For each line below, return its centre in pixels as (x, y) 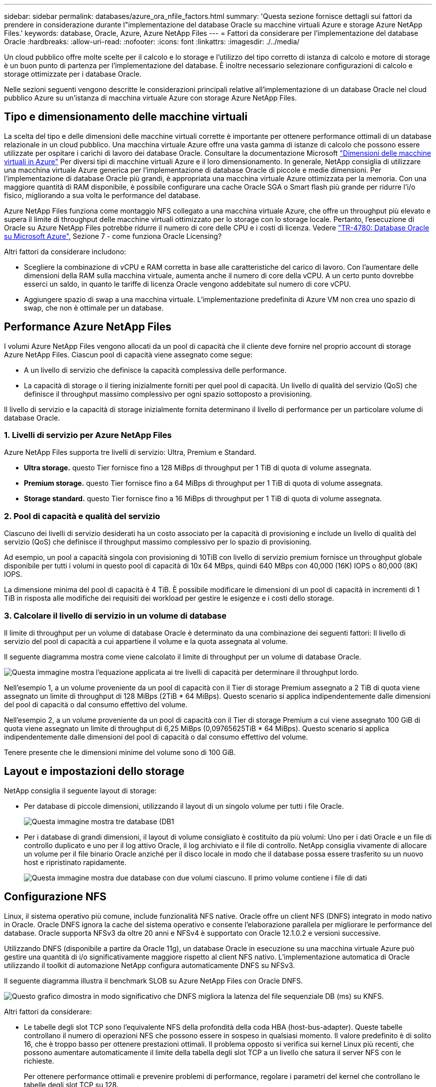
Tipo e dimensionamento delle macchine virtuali (126, 117)
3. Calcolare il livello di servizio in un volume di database (115, 615)
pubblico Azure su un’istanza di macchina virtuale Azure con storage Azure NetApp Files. (151, 98)
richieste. (39, 1061)
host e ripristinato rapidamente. (75, 862)
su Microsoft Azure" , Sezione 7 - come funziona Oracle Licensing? (113, 236)
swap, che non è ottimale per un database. (94, 308)
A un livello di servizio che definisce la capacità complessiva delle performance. (155, 370)
